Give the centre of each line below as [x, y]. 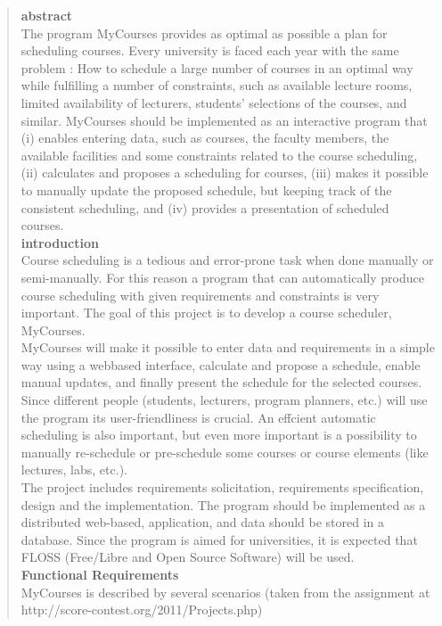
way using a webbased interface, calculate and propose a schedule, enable [221, 364]
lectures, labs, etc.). [74, 469]
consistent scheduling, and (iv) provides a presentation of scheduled [205, 207]
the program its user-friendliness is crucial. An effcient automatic [198, 417]
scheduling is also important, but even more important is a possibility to [219, 435]
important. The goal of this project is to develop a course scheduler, [206, 313]
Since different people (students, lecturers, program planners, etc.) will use [224, 400]
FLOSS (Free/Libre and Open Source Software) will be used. [188, 557]
